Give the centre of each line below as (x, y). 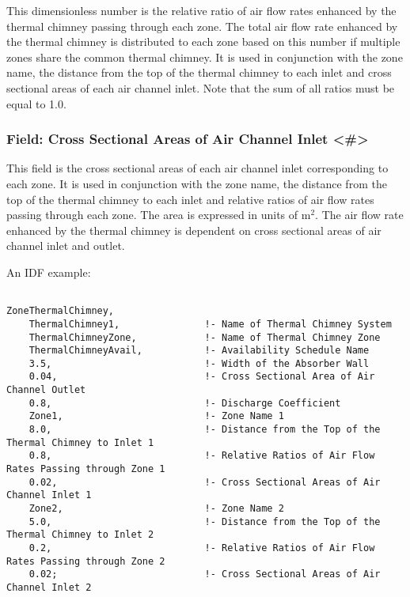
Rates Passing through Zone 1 (86, 469)
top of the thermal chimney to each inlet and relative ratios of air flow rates (190, 199)
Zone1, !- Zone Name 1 (156, 416)
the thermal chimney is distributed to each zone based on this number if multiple (203, 42)
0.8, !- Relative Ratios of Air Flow (202, 456)
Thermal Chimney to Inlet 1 (80, 442)
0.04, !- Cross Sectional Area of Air (202, 377)
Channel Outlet (46, 390)
